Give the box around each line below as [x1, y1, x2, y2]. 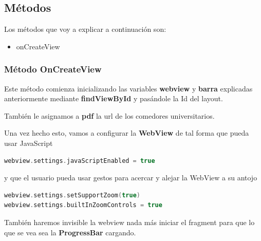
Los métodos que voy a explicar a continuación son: [4, 24, 166, 34]
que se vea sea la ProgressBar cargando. [4, 227, 136, 237]
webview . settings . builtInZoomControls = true [4, 201, 162, 209]
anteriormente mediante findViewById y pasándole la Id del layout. [4, 93, 223, 104]
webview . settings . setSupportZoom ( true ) [4, 191, 140, 199]
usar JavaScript [4, 137, 53, 148]
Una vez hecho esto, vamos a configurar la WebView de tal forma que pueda [4, 127, 249, 138]
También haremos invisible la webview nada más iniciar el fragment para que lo [4, 216, 255, 227]
